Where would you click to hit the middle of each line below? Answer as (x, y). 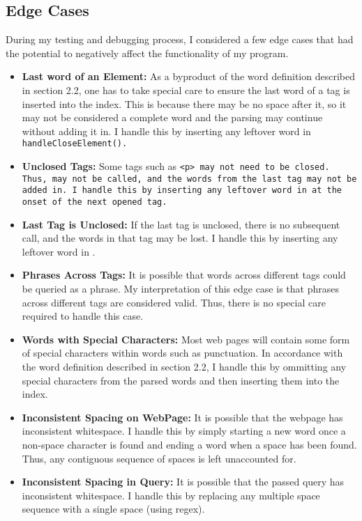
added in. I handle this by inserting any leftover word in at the (182, 190)
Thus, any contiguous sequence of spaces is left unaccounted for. (159, 458)
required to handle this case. (83, 316)
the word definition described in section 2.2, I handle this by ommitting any (184, 366)
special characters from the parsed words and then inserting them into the (181, 380)
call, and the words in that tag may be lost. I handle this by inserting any (180, 238)
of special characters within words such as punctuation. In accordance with (182, 353)
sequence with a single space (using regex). (113, 509)
